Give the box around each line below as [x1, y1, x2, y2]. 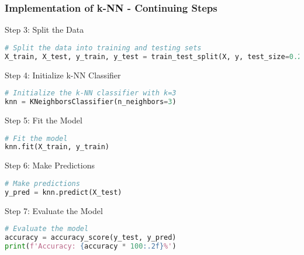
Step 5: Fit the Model [5, 113, 82, 126]
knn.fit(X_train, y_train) [5, 143, 109, 151]
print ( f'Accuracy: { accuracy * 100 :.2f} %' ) [5, 242, 177, 250]
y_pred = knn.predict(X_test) [5, 188, 122, 197]
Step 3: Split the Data [5, 23, 84, 36]
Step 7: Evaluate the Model [5, 204, 103, 216]
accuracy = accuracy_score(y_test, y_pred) [5, 233, 177, 242]
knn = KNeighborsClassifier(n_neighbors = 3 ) [5, 98, 177, 106]
